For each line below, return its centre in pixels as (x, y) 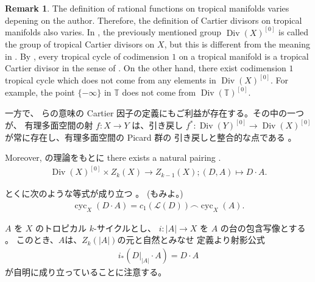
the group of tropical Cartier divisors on (80, 44)
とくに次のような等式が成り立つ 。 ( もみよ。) (94, 193)
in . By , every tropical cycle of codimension (87, 56)
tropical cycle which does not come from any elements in (111, 80)
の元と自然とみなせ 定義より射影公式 (191, 240)
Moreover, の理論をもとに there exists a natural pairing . (113, 157)
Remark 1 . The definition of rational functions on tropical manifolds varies (147, 8)
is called (293, 32)
